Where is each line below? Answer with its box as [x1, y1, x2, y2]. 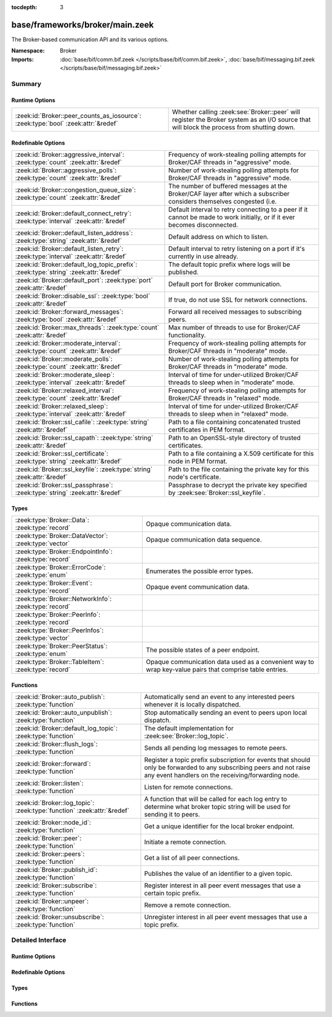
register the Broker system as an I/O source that [172, 116, 311, 124]
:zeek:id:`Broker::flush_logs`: [15, 740, 98, 748]
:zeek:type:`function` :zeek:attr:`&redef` [15, 806, 130, 815]
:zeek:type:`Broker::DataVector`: [15, 532, 108, 540]
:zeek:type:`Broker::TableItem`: [15, 658, 105, 667]
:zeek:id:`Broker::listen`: [15, 779, 84, 788]
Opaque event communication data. [146, 583, 250, 592]
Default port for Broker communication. [168, 280, 282, 288]
